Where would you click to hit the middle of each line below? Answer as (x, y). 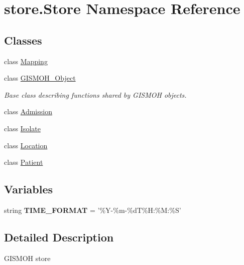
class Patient (24, 162)
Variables (29, 189)
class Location (26, 145)
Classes (23, 40)
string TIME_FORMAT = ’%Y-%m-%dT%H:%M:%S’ (93, 210)
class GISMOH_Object (40, 78)
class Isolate (22, 128)
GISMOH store (27, 258)
